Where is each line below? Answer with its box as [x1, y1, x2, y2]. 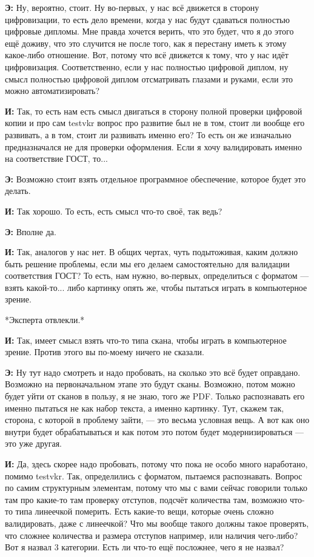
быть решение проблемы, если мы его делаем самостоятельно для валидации [5, 257, 290, 270]
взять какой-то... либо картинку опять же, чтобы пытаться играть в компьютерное [5, 281, 307, 293]
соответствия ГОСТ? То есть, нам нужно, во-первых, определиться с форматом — [5, 269, 309, 282]
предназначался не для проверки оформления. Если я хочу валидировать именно [5, 140, 302, 153]
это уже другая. [5, 437, 62, 450]
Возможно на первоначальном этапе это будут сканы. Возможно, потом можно [5, 378, 295, 390]
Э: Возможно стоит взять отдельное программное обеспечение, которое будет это [5, 172, 306, 185]
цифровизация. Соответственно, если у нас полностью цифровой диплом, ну [5, 60, 289, 73]
